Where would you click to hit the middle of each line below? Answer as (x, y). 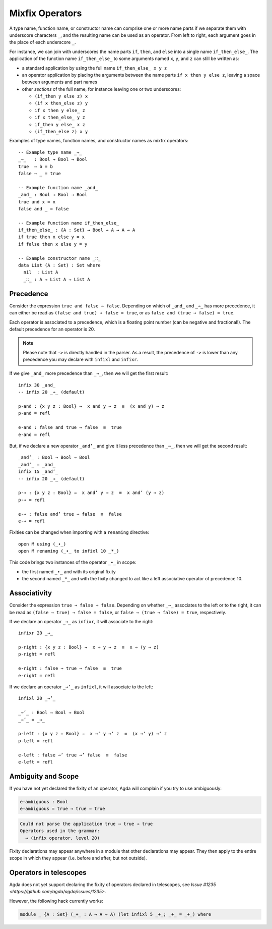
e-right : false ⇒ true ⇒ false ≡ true (70, 668)
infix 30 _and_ (37, 385)
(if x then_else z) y (61, 103)
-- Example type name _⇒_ (50, 152)
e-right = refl (37, 675)
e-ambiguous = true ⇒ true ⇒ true (62, 809)
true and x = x (37, 202)
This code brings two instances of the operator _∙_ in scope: (73, 562)
